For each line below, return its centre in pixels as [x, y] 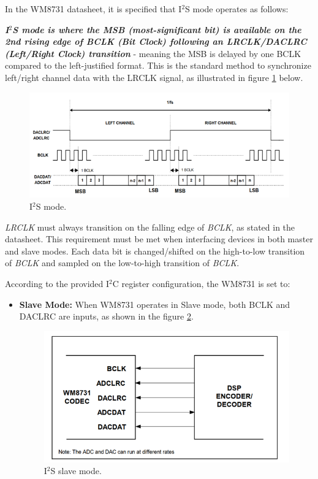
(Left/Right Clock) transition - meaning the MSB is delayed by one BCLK [153, 53]
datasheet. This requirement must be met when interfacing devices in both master [159, 239]
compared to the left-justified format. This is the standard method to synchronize [158, 65]
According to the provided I [57, 283]
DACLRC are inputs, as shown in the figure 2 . [106, 316]
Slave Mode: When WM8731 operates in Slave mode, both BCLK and [155, 304]
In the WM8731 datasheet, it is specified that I [93, 9]
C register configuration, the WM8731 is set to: [201, 283]
